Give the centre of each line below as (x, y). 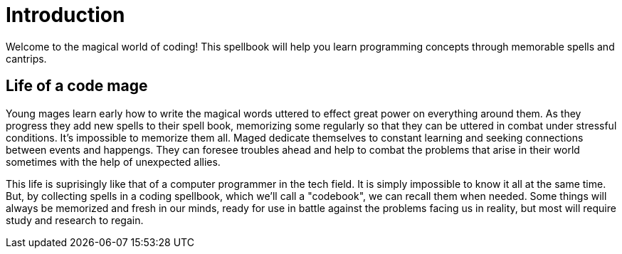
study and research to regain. (75, 220)
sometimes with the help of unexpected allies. (113, 162)
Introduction (65, 15)
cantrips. (26, 58)
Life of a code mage (77, 86)
